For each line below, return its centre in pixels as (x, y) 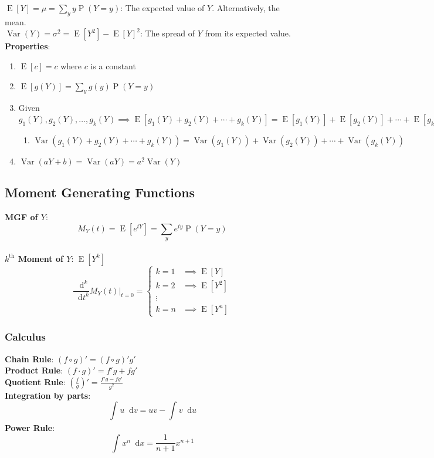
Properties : (28, 46)
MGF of (21, 217)
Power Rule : (30, 428)
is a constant (113, 65)
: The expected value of (162, 8)
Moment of (40, 258)
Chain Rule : (29, 358)
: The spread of (168, 33)
